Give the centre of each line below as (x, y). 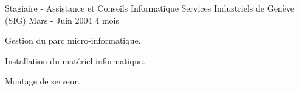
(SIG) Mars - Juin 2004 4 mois (62, 20)
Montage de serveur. (43, 81)
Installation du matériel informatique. (75, 60)
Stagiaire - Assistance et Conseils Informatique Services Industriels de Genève (150, 8)
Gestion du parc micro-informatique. (73, 40)
